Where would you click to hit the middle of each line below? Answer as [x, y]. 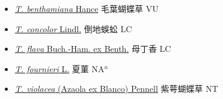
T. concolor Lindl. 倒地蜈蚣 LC [73, 28]
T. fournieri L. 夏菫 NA [60, 68]
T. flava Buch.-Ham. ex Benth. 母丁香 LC [93, 49]
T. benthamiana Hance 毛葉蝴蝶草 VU [87, 8]
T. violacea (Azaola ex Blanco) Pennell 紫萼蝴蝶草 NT [116, 89]
